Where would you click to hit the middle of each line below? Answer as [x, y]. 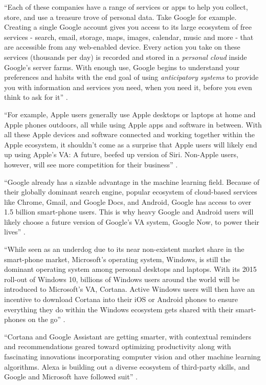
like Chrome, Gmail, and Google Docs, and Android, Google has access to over [128, 201]
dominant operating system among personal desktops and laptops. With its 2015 [130, 269]
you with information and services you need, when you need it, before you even [128, 87]
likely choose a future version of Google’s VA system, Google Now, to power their [132, 221]
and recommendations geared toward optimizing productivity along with [118, 346]
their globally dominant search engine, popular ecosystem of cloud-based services [131, 192]
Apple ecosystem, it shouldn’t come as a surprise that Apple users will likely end [131, 144]
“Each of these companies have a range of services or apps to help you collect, [126, 7]
